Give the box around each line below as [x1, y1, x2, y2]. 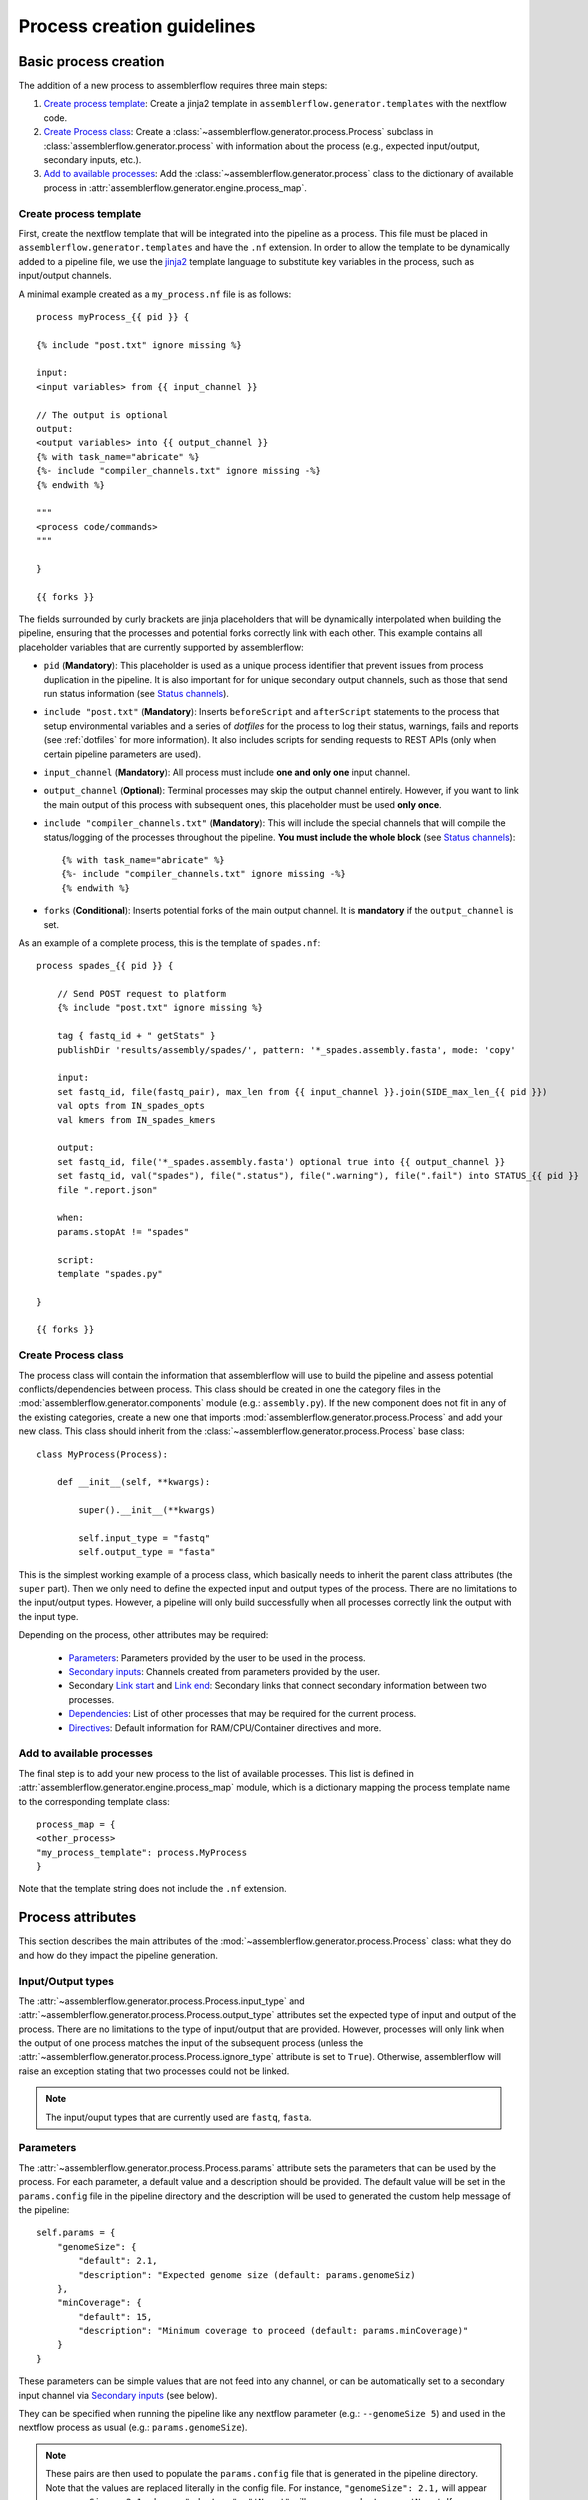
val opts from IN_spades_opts [56, 1100, 205, 1112]
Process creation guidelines [18, 15, 256, 37]
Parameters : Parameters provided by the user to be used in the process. [68, 1651, 366, 1664]
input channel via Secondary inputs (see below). [18, 2389, 218, 2401]
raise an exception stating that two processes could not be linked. [18, 2065, 290, 2077]
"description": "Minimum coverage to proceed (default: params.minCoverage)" [78, 2325, 469, 2337]
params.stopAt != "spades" [56, 1226, 190, 1237]
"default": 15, [78, 2311, 153, 2322]
